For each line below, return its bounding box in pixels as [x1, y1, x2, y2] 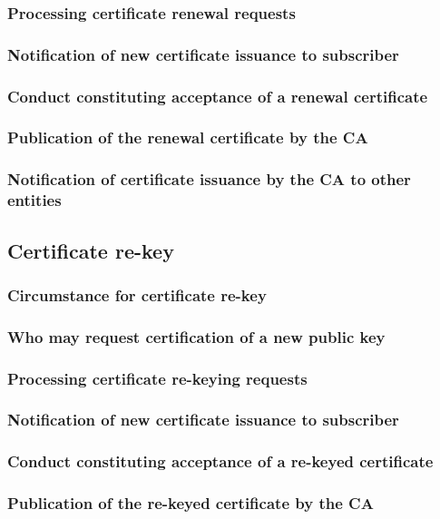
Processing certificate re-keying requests [7, 367, 308, 389]
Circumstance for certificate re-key [7, 283, 267, 306]
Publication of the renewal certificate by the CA [7, 126, 368, 149]
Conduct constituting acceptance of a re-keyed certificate [7, 450, 434, 473]
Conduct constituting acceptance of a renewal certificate [7, 84, 428, 107]
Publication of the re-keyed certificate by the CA [7, 492, 374, 514]
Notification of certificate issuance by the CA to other [7, 168, 411, 191]
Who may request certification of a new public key [7, 325, 386, 348]
